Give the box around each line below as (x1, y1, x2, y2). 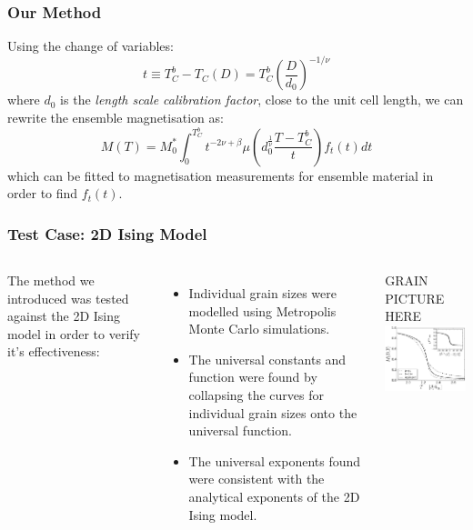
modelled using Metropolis (188, 301, 337, 320)
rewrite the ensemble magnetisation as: (7, 107, 224, 126)
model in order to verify (7, 324, 140, 343)
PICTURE (385, 288, 445, 307)
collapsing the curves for (188, 385, 325, 404)
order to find (7, 184, 78, 203)
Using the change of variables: (7, 36, 174, 55)
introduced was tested (7, 288, 129, 307)
